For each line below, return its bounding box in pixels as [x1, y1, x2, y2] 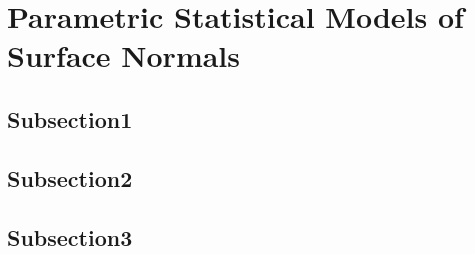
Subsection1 [7, 103, 133, 134]
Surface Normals [7, 35, 241, 76]
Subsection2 [7, 162, 133, 193]
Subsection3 [7, 221, 133, 252]
